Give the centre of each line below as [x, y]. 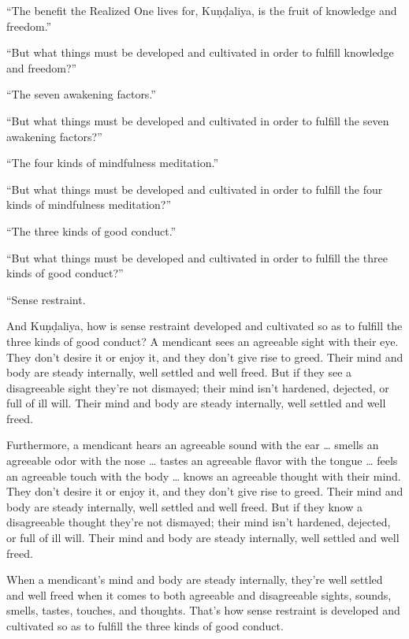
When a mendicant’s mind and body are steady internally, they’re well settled [195, 580]
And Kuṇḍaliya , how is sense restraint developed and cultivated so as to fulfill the [204, 326]
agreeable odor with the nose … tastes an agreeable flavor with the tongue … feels [202, 461]
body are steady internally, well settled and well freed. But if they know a [184, 506]
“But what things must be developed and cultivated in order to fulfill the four [195, 189]
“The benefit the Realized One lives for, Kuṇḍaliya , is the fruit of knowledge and [202, 10]
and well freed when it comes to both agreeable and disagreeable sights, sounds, [199, 594]
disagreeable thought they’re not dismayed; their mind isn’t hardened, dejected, [199, 522]
